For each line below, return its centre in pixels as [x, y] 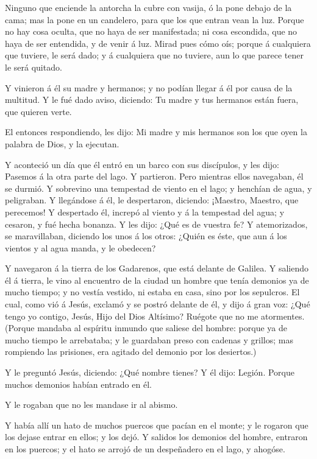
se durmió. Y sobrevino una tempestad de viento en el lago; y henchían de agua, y [158, 188]
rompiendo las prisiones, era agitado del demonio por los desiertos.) [131, 352]
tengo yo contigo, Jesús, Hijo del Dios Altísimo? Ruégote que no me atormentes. [155, 316]
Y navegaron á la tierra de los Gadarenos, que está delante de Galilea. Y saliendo [157, 268]
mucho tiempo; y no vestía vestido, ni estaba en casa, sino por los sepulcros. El [152, 292]
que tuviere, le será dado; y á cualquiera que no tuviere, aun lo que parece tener [154, 55]
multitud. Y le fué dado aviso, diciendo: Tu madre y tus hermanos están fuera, [152, 100]
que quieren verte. [38, 111]
